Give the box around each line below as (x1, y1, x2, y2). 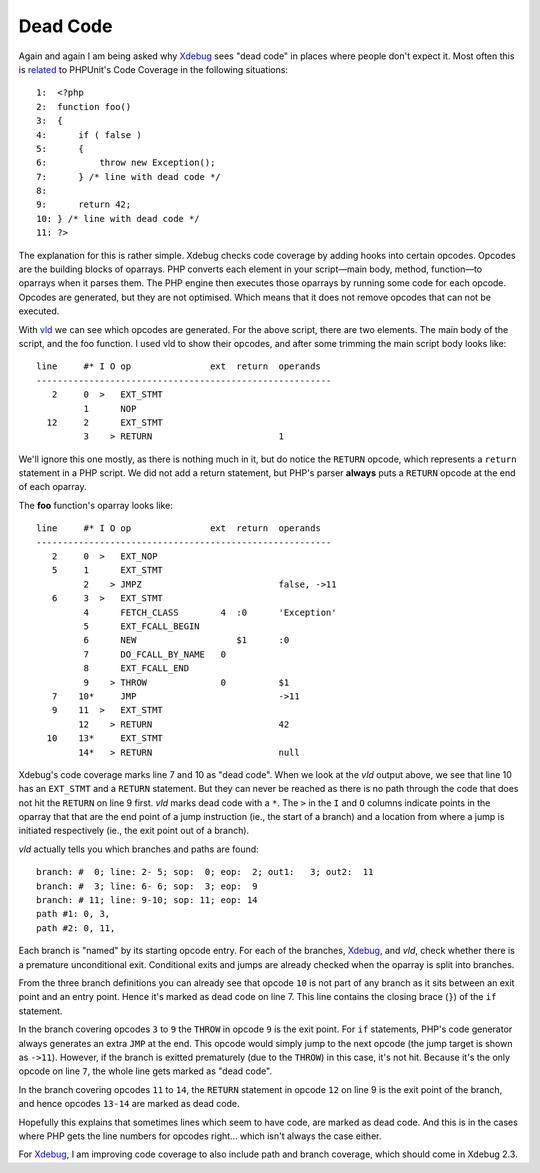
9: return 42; (36, 199, 132, 210)
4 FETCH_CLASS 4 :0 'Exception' (83, 606, 337, 618)
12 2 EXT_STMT (46, 416, 164, 428)
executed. (18, 305, 60, 317)
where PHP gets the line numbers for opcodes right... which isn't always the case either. (18, 1130, 382, 1142)
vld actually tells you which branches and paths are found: (18, 843, 259, 855)
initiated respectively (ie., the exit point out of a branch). (18, 825, 250, 837)
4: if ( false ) (36, 129, 142, 140)
